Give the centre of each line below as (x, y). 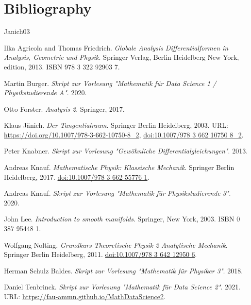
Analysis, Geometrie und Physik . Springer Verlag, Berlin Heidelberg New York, (122, 57)
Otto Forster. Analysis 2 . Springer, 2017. (64, 109)
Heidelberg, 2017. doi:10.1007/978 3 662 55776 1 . (77, 177)
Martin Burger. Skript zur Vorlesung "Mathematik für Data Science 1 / (110, 83)
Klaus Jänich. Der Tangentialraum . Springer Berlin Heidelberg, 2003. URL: (116, 125)
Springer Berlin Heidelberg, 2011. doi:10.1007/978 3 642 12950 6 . (100, 254)
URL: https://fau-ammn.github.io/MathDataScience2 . (85, 296)
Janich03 (17, 31)
